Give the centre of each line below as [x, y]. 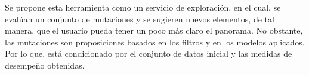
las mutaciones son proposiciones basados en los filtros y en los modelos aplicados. [155, 42]
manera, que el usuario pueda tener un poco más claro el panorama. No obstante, [154, 30]
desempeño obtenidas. [45, 65]
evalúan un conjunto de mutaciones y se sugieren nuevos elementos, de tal [140, 19]
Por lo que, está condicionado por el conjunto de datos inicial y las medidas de [149, 53]
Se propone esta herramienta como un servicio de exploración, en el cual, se [143, 7]
